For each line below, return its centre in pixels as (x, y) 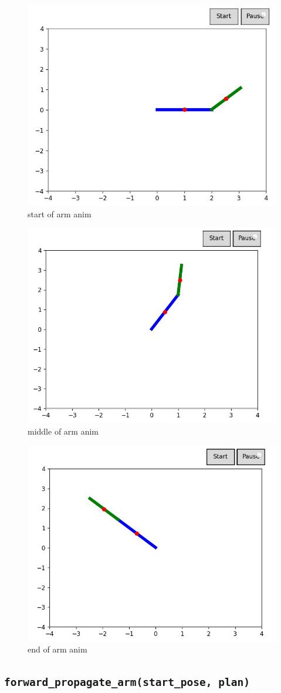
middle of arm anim (63, 431)
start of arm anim (60, 214)
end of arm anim (57, 649)
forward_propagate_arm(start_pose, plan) (127, 682)
